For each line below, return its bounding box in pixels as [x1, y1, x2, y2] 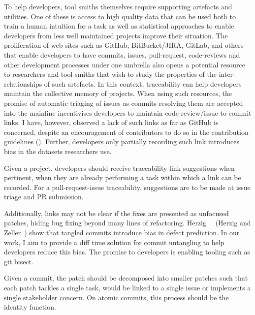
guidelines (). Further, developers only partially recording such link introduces [4, 136, 240, 147]
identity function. [4, 302, 56, 312]
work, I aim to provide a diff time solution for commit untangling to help [4, 237, 224, 247]
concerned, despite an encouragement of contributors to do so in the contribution [4, 126, 249, 137]
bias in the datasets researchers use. [4, 146, 112, 156]
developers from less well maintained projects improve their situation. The [4, 30, 228, 40]
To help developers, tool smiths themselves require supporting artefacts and [4, 1, 232, 11]
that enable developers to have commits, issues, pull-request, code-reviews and [4, 49, 240, 60]
